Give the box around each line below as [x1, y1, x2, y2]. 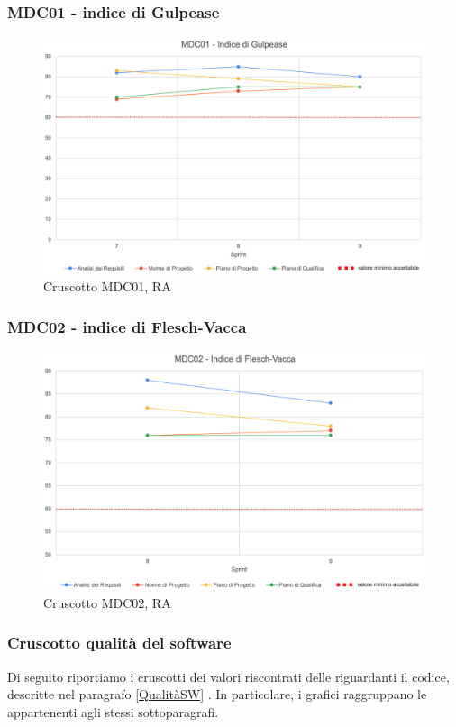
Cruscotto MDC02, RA [43, 593, 171, 612]
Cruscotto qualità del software [7, 631, 232, 654]
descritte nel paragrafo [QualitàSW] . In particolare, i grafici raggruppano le [7, 685, 427, 704]
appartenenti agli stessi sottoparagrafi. [7, 702, 219, 721]
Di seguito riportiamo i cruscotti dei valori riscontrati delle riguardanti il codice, [7, 667, 450, 686]
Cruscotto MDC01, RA [43, 277, 171, 296]
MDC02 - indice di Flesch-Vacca [7, 315, 247, 337]
